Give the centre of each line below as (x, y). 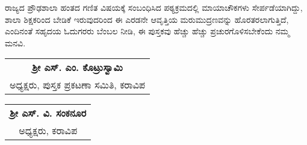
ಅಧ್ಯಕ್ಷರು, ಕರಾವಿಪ (48, 131)
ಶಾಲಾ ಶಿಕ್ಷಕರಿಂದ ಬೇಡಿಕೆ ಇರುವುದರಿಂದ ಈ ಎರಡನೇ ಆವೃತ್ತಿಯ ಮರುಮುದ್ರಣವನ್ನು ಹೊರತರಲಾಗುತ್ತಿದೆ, (147, 19)
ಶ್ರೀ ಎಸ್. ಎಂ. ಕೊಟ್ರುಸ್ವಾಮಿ (77, 67)
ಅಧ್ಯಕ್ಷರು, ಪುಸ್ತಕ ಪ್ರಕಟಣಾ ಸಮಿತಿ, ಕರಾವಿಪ (78, 85)
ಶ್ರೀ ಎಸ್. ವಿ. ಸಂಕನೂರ (48, 113)
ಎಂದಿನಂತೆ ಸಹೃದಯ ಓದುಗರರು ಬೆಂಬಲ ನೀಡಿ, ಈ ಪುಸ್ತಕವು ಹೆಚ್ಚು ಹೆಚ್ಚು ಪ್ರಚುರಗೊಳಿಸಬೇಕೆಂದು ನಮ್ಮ (147, 31)
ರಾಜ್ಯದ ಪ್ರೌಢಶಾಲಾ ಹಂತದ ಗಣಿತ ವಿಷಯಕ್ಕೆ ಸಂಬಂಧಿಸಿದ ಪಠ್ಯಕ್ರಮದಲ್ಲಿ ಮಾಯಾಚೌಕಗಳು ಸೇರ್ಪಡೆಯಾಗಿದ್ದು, (154, 7)
